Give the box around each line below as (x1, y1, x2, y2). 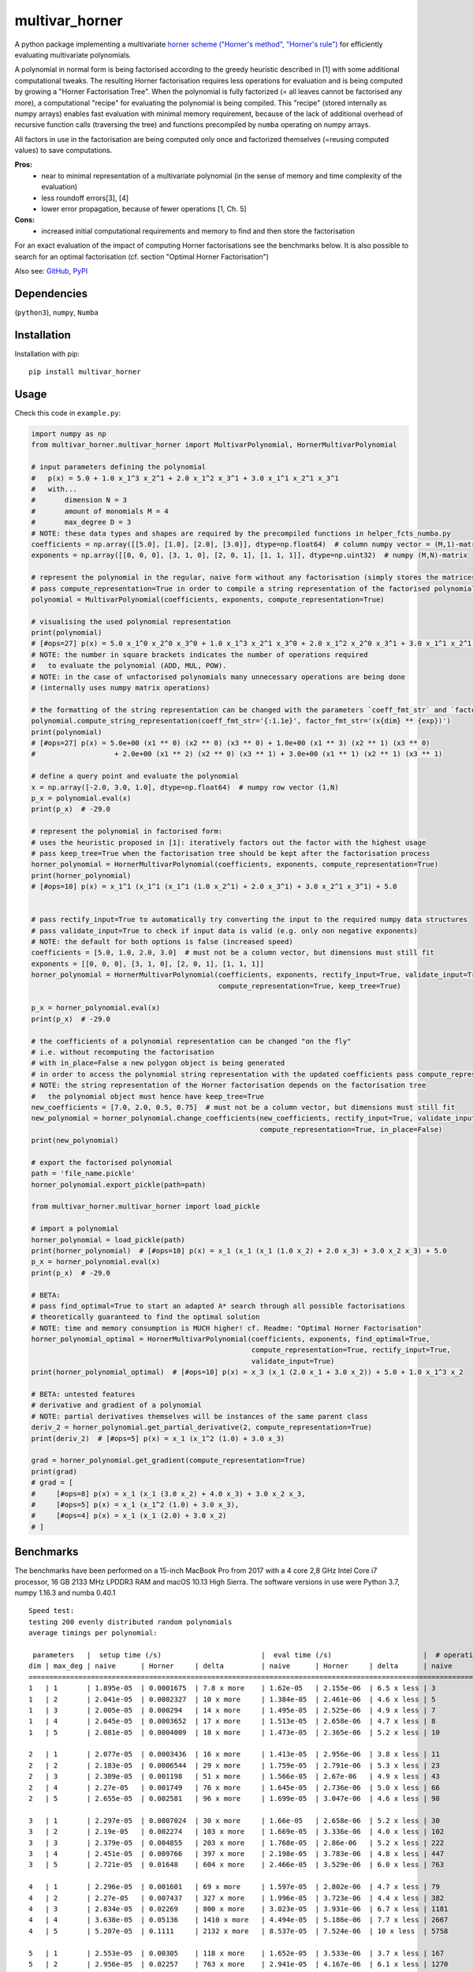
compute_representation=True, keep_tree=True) (218, 981, 401, 990)
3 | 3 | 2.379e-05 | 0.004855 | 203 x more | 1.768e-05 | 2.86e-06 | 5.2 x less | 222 (28, 1838, 445, 1847)
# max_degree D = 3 (31, 517, 132, 527)
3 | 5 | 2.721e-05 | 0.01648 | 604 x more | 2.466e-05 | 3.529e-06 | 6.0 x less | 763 (28, 1860, 445, 1869)
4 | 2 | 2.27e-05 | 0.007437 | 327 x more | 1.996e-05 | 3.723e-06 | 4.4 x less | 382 (28, 1893, 445, 1903)
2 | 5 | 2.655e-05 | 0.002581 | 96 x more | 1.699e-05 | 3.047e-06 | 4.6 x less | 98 (28, 1795, 441, 1803)
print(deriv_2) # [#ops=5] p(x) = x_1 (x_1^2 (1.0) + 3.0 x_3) (31, 1434, 285, 1443)
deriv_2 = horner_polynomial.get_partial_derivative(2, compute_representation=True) (31, 1423, 372, 1432)
